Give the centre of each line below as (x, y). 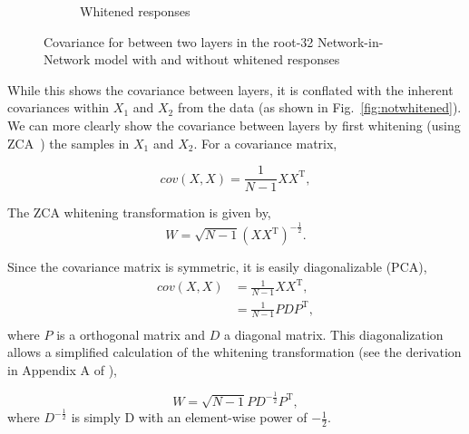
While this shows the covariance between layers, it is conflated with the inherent (230, 89)
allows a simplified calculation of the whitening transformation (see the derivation (234, 352)
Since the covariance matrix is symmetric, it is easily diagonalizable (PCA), (217, 267)
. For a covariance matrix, (265, 143)
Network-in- (350, 41)
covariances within (59, 107)
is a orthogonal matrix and (131, 334)
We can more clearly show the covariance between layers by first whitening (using (234, 125)
